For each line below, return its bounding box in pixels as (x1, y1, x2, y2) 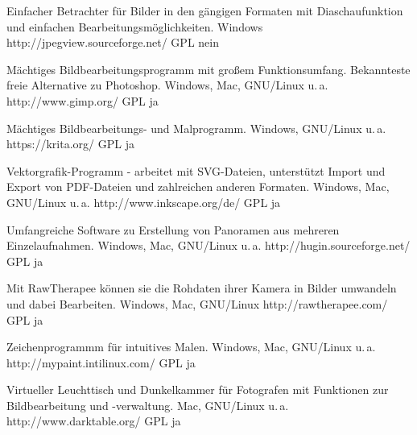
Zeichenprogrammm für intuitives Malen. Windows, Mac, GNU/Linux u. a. (6, 338, 376, 355)
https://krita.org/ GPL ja (6, 135, 134, 152)
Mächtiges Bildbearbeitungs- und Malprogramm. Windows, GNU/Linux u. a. (6, 119, 386, 136)
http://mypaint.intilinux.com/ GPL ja (6, 354, 196, 371)
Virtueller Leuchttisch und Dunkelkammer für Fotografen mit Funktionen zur (6, 381, 389, 398)
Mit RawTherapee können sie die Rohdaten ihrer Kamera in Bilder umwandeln (6, 280, 397, 296)
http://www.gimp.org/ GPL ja (6, 92, 159, 109)
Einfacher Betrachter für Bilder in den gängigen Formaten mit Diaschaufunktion (6, 2, 403, 19)
